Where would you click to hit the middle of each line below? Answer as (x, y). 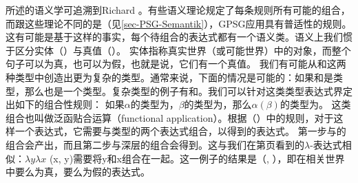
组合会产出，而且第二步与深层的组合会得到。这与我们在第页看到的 (155, 144)
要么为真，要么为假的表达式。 (82, 172)
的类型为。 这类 (315, 104)
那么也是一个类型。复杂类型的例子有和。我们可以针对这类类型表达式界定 (188, 90)
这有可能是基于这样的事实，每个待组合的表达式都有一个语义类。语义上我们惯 (179, 37)
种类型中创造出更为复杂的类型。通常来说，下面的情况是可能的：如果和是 (169, 77)
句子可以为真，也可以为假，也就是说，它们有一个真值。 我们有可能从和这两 (176, 64)
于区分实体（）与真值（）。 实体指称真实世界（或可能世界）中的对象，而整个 (178, 50)
